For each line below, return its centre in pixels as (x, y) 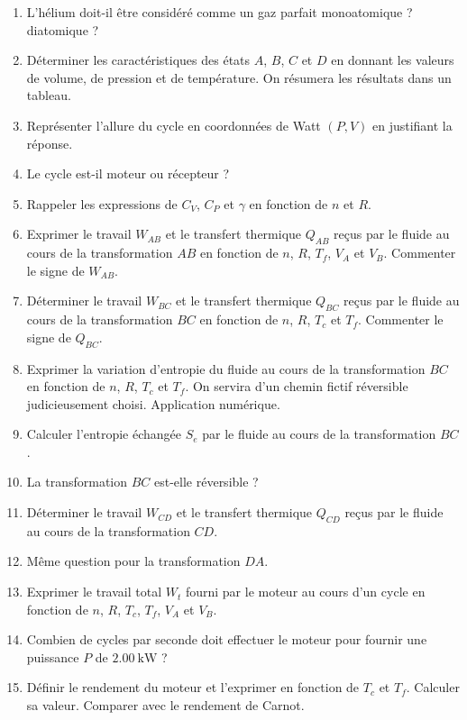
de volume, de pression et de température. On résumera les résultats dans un (239, 77)
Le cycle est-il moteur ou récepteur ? (128, 173)
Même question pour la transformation (133, 561)
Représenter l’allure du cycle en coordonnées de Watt (174, 125)
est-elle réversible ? (206, 482)
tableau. (49, 95)
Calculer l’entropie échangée (104, 434)
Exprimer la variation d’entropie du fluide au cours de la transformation (226, 368)
